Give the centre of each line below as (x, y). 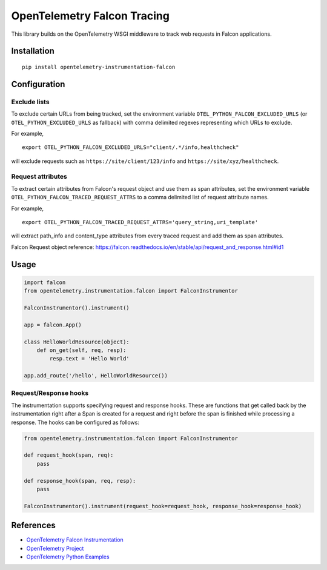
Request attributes (39, 177)
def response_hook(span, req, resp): (80, 481)
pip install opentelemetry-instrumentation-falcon (99, 67)
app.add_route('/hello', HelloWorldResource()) (96, 376)
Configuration (38, 84)
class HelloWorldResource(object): (77, 342)
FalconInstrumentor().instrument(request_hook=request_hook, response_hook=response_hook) (163, 506)
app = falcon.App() (53, 325)
